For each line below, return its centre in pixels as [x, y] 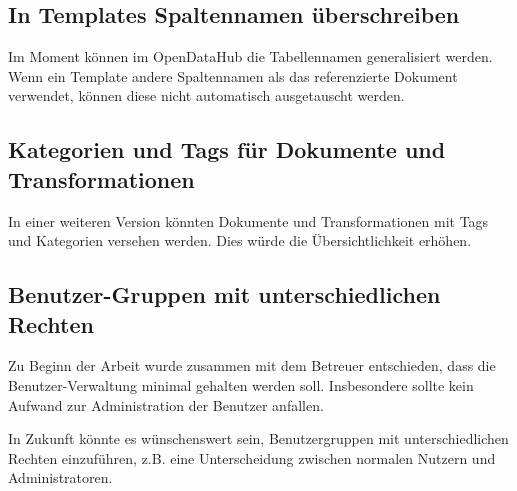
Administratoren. [60, 477]
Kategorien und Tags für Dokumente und [227, 149]
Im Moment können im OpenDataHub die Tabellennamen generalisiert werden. [250, 56]
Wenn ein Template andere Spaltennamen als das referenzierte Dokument [233, 75]
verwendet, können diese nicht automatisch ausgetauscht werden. [206, 95]
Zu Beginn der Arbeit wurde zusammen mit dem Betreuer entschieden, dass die [252, 365]
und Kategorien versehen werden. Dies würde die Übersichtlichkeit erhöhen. [240, 240]
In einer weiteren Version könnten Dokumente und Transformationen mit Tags [248, 220]
